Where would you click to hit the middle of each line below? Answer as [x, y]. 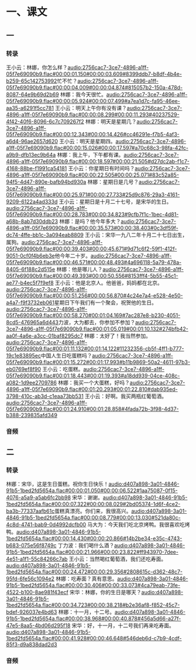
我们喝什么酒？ [96, 545]
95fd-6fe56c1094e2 [30, 579]
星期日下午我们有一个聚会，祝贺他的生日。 [105, 303]
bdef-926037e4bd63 [32, 612]
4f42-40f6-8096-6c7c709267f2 [45, 121]
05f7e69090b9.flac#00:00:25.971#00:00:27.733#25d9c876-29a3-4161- [93, 194]
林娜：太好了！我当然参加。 [117, 336]
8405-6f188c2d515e [31, 269]
